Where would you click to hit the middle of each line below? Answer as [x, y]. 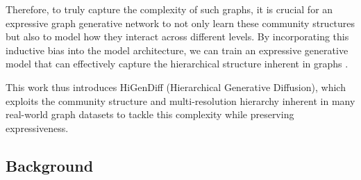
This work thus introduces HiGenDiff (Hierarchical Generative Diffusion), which [176, 87]
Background [50, 165]
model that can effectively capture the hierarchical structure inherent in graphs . [177, 64]
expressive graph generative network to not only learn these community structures [180, 23]
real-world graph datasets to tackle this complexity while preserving [150, 114]
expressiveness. [37, 128]
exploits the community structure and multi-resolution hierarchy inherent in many [180, 100]
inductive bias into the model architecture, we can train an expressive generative [177, 50]
